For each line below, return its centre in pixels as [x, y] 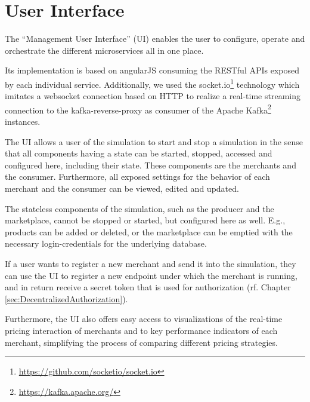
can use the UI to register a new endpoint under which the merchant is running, [151, 275]
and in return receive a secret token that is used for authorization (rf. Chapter [148, 287]
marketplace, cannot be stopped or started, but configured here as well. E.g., [145, 220]
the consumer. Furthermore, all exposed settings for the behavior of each [137, 177]
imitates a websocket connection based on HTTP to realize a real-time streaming [153, 96]
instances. [23, 121]
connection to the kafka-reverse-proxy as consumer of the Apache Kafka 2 [138, 109]
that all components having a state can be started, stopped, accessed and [139, 153]
